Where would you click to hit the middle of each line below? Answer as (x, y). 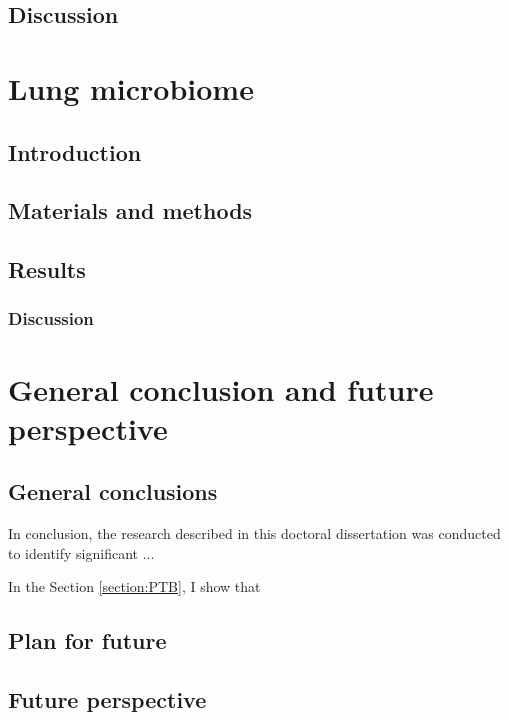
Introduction (75, 151)
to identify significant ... (81, 552)
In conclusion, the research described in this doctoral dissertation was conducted (254, 533)
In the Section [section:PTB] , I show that (134, 586)
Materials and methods (130, 210)
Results (47, 269)
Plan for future (87, 640)
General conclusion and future (221, 388)
